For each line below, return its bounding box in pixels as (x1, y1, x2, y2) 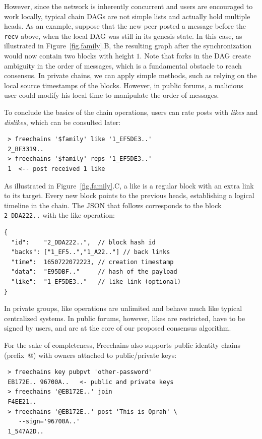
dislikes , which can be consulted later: (4, 116, 121, 127)
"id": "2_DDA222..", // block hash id (11, 238, 156, 246)
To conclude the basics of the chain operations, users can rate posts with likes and (4, 107, 258, 117)
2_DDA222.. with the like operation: (4, 210, 115, 220)
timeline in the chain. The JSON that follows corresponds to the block (4, 200, 222, 210)
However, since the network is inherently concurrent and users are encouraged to (4, 1, 253, 11)
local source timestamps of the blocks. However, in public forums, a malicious (4, 80, 243, 90)
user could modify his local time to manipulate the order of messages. (4, 90, 219, 100)
